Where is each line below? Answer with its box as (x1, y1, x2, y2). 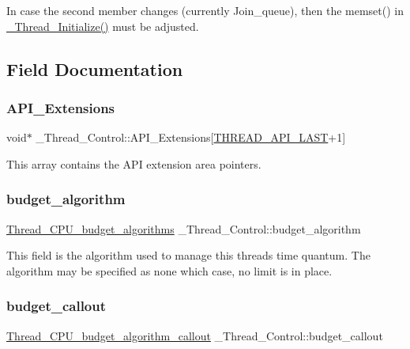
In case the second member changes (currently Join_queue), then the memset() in (6, 2, 404, 18)
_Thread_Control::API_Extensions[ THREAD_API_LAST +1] (36, 129, 346, 146)
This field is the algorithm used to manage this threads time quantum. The (6, 247, 371, 264)
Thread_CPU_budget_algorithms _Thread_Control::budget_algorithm (6, 220, 361, 237)
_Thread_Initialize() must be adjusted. (6, 17, 199, 34)
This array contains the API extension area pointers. (6, 155, 261, 172)
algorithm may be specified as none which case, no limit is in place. (6, 262, 333, 279)
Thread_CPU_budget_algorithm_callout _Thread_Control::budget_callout (6, 327, 383, 343)
